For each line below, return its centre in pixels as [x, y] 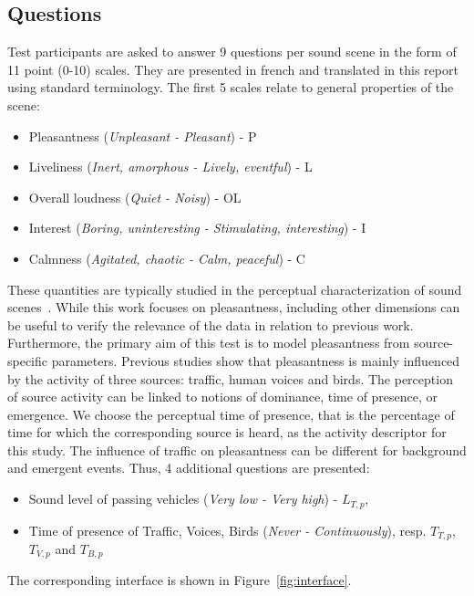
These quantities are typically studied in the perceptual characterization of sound [235, 289]
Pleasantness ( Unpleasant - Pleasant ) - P [143, 136]
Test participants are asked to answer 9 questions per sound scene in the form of [232, 52]
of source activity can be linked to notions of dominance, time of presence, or [223, 397]
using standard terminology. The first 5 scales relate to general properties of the [231, 87]
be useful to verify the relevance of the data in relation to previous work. [211, 324]
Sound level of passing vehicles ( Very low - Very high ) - [183, 499]
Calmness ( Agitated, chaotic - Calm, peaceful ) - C [167, 258]
